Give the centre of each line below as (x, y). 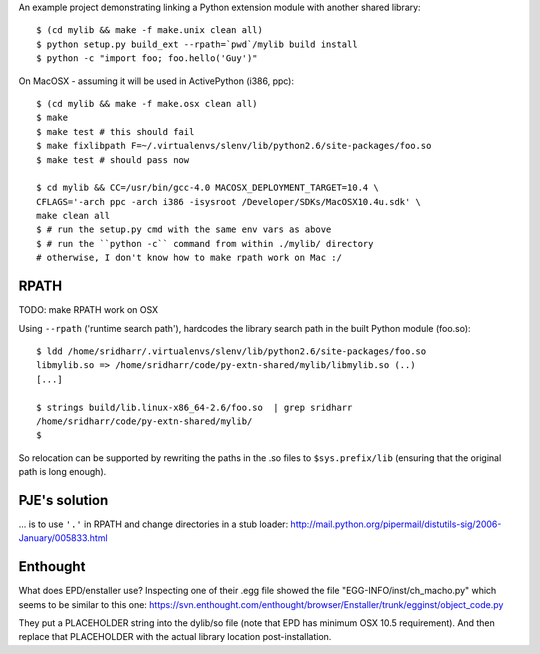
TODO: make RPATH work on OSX (88, 310)
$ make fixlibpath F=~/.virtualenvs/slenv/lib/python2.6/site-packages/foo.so (234, 146)
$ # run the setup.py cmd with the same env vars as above (184, 229)
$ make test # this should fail (115, 131)
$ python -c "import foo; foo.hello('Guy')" (147, 58)
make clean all (73, 216)
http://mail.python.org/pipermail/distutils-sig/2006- (396, 524)
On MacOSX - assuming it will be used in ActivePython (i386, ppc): (156, 81)
